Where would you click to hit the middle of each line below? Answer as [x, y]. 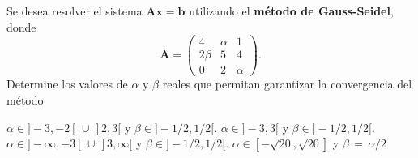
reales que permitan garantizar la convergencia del [287, 84]
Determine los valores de [67, 84]
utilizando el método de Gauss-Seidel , [291, 11]
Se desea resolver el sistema [75, 11]
